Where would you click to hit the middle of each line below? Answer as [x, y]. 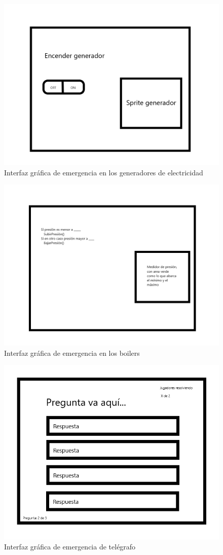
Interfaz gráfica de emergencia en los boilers [72, 353]
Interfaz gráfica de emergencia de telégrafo [70, 546]
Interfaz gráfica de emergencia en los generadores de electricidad [104, 172]
